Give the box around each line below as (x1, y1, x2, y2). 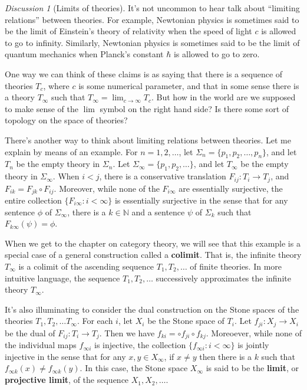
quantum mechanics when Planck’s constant (5, 48, 164, 60)
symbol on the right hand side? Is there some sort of (100, 102, 289, 114)
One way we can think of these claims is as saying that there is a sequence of (5, 67, 283, 80)
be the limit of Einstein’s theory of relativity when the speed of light (5, 25, 252, 37)
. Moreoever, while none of (206, 326, 302, 339)
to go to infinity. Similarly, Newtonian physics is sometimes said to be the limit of (5, 36, 300, 48)
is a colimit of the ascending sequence (18, 260, 154, 272)
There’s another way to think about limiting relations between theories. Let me (5, 133, 291, 146)
